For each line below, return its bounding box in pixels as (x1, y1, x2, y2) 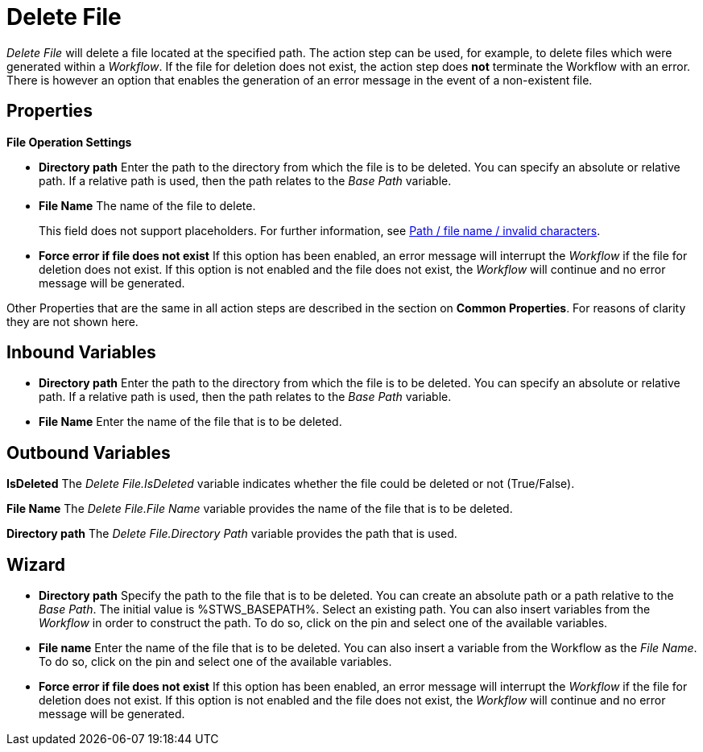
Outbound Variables (6, 442, 171, 463)
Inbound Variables (6, 342, 156, 363)
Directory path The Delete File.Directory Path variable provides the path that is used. (6, 527, 457, 541)
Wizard (6, 554, 65, 575)
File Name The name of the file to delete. (39, 198, 256, 213)
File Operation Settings (6, 134, 132, 149)
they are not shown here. (6, 314, 139, 328)
